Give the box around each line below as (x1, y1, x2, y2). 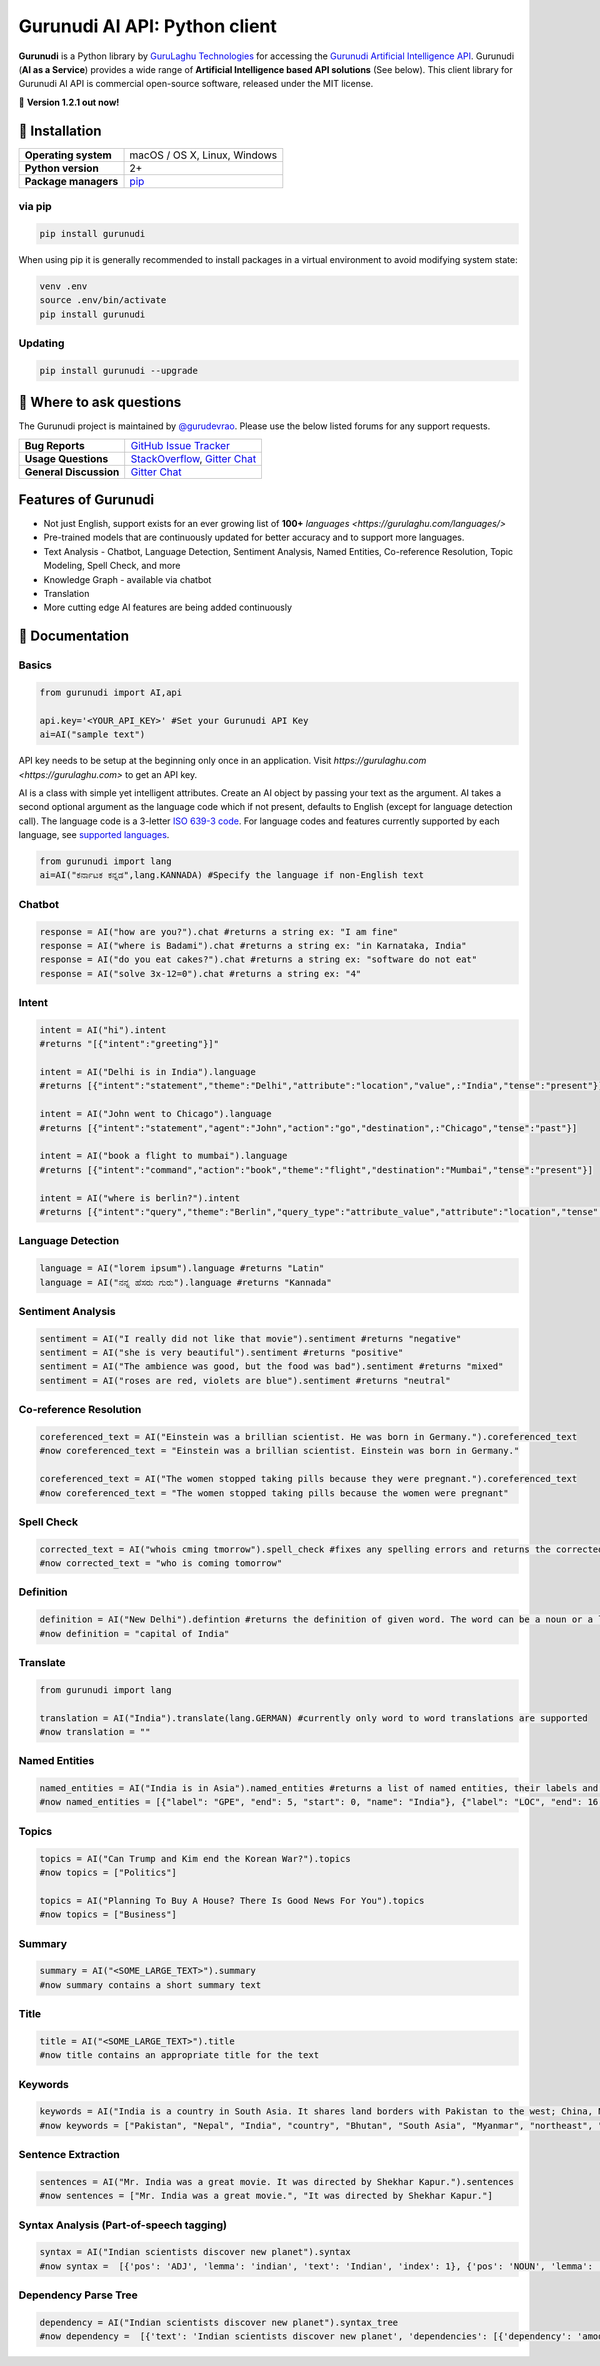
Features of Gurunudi (18, 491, 155, 508)
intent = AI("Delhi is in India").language (39, 1066, 257, 1078)
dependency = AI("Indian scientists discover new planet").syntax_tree (39, 2316, 399, 2328)
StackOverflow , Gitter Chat (130, 451, 257, 465)
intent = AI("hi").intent (39, 1024, 167, 1035)
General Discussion (24, 465, 120, 479)
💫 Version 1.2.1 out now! (18, 96, 120, 108)
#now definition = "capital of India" (39, 1628, 230, 1639)
